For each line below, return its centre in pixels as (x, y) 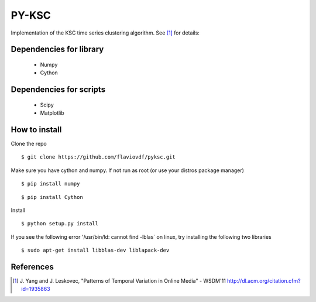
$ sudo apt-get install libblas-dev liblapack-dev (95, 250)
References (32, 267)
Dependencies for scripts (58, 90)
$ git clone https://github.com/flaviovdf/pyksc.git (98, 157)
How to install (36, 130)
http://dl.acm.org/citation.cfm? (264, 281)
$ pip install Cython (52, 197)
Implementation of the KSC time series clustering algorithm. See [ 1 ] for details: (105, 33)
